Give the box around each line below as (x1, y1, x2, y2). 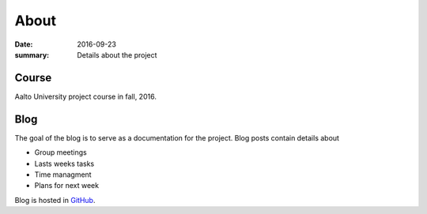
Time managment (34, 170, 92, 179)
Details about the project (77, 50, 157, 59)
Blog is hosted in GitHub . (14, 195, 96, 205)
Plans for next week (34, 181, 99, 190)
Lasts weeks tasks (34, 159, 95, 168)
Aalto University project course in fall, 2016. (14, 92, 157, 101)
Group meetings (34, 148, 87, 157)
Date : (14, 39, 33, 49)
